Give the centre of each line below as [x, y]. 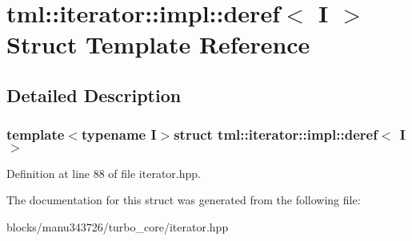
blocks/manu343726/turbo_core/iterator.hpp [118, 226]
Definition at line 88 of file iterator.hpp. [104, 173]
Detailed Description [94, 95]
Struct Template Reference [158, 44]
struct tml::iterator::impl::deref [276, 134]
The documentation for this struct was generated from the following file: [184, 200]
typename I [119, 134]
